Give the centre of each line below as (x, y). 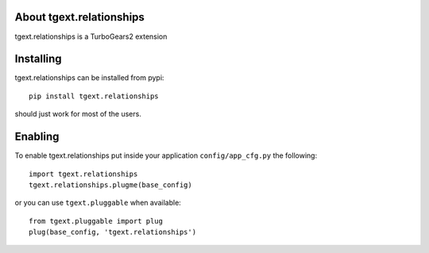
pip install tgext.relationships (94, 96)
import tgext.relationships (83, 174)
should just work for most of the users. (78, 114)
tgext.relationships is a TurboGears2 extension (91, 36)
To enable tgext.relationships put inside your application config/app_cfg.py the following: (166, 155)
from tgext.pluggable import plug (96, 221)
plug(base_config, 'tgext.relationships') (113, 232)
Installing (39, 59)
